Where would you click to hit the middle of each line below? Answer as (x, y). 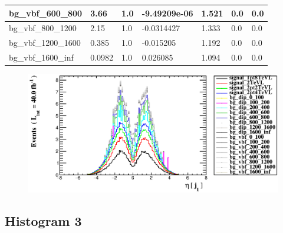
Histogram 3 (43, 221)
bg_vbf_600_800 (46, 13)
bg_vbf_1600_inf (41, 57)
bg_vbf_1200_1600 (45, 43)
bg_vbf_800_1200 (43, 28)
